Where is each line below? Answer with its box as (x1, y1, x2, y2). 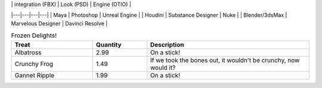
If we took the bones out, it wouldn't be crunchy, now (150, 56, 300, 64)
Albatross (14, 48, 42, 56)
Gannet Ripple (14, 71, 55, 79)
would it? (150, 63, 176, 71)
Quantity (95, 40, 122, 48)
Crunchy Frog (14, 60, 54, 68)
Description (150, 40, 184, 48)
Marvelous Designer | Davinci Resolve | (11, 19, 108, 27)
